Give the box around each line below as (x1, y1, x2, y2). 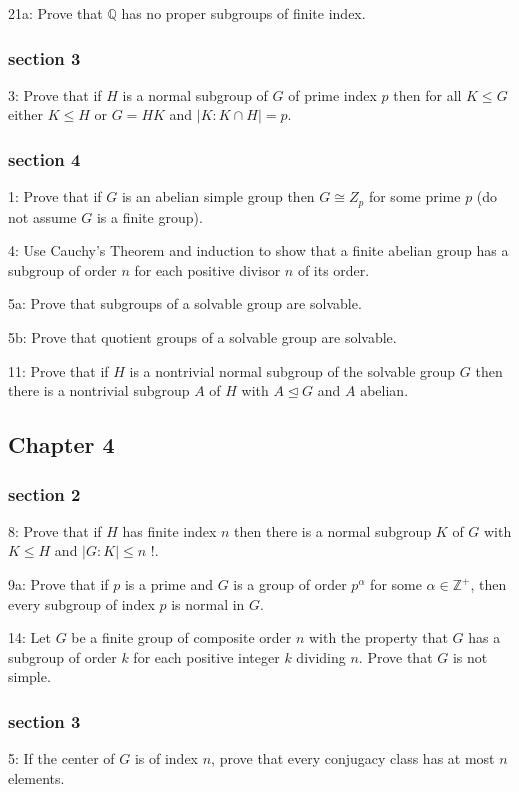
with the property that (308, 627, 448, 648)
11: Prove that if (8, 360, 109, 381)
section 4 (8, 146, 81, 171)
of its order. (297, 259, 370, 280)
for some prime (368, 186, 461, 207)
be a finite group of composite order (71, 627, 292, 648)
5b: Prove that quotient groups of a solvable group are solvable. (8, 327, 397, 348)
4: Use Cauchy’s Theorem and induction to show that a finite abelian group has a (8, 240, 509, 261)
